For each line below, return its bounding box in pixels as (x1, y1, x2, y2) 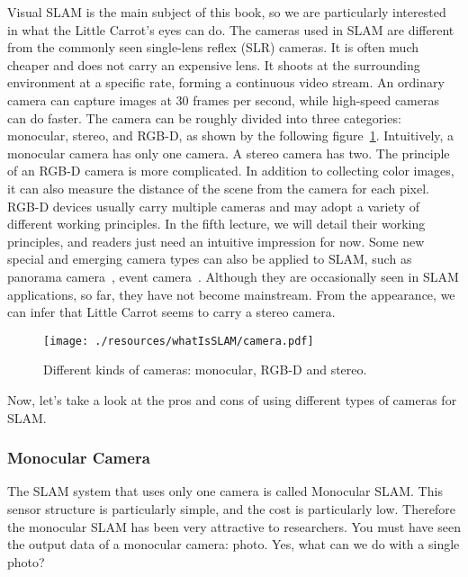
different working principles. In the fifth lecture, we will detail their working (7, 214, 426, 233)
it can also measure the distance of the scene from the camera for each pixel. (7, 178, 429, 197)
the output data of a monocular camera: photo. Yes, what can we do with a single (7, 535, 460, 554)
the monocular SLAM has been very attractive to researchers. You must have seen (7, 517, 461, 536)
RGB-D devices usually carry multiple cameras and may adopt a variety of (7, 196, 419, 215)
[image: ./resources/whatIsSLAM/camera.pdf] (43, 334, 314, 347)
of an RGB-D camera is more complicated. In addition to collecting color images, (7, 161, 454, 180)
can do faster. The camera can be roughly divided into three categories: (7, 108, 401, 127)
